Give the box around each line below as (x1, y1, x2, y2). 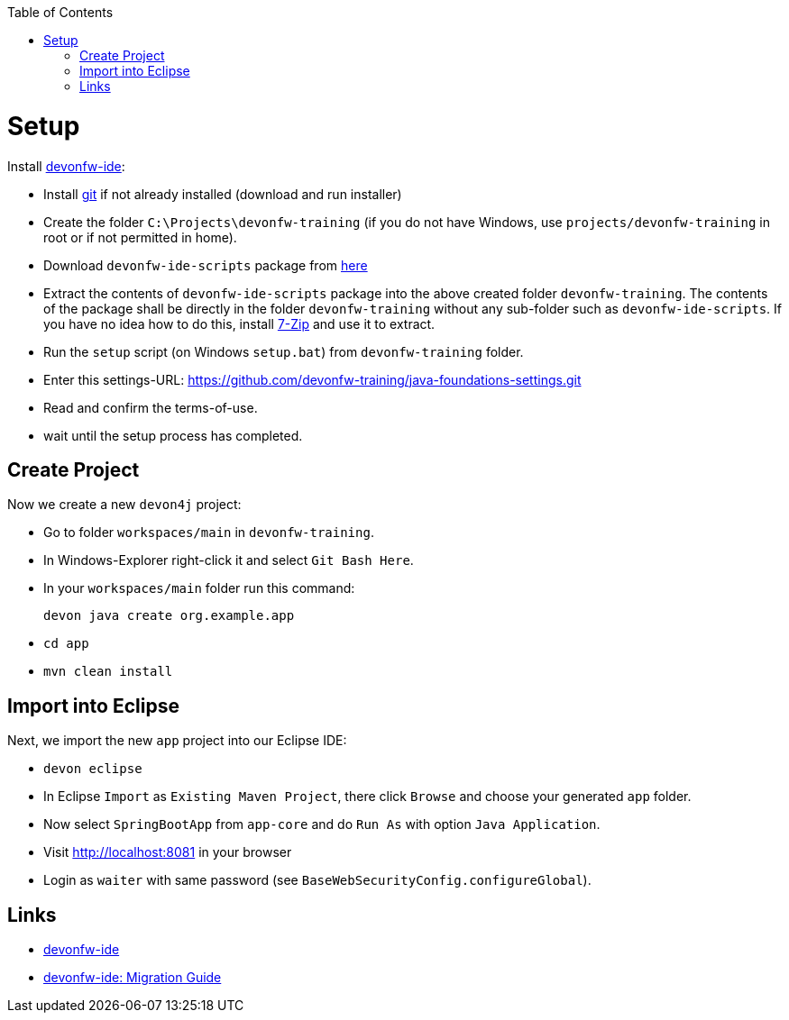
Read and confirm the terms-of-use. (43, 399, 258, 415)
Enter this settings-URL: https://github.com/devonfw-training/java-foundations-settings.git (43, 371, 582, 387)
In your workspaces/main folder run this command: (43, 580, 355, 597)
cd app (43, 636, 89, 651)
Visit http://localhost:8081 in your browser (43, 844, 292, 861)
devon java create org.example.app (43, 608, 295, 624)
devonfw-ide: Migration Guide (43, 970, 222, 986)
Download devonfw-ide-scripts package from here (43, 257, 368, 273)
